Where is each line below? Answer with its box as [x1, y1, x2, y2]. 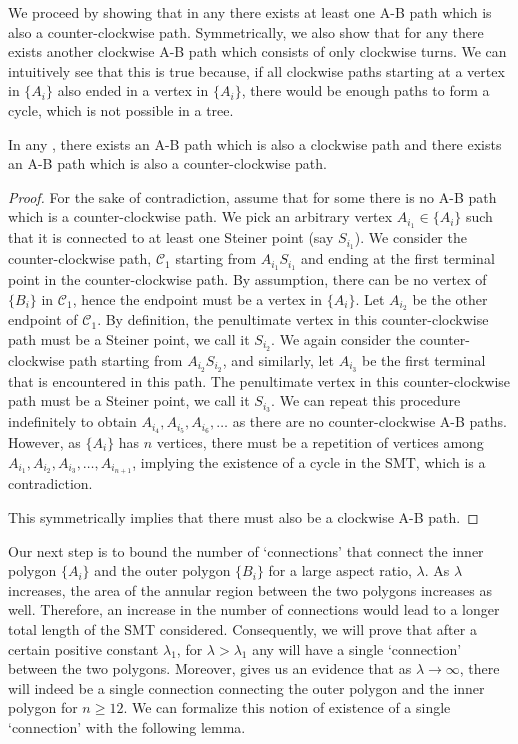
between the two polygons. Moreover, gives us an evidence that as [8, 658, 412, 679]
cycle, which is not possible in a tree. [8, 99, 234, 120]
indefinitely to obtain [8, 411, 137, 432]
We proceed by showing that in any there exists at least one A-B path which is [8, 2, 492, 22]
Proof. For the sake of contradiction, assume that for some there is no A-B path [8, 186, 497, 207]
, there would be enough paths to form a [241, 80, 490, 101]
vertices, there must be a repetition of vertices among [156, 432, 484, 452]
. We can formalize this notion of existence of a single [123, 697, 451, 718]
